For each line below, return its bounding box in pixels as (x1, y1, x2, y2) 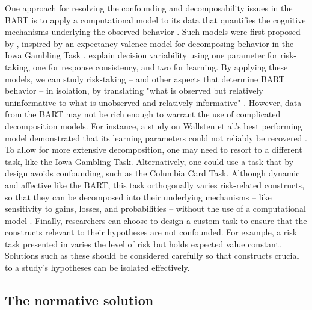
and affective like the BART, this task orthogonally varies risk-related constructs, (5, 178, 305, 191)
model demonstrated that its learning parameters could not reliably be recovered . (5, 131, 307, 144)
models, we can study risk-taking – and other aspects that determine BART (5, 72, 285, 85)
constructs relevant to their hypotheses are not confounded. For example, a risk (5, 226, 298, 238)
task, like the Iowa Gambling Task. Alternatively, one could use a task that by (5, 155, 293, 167)
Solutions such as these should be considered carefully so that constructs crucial (5, 249, 299, 262)
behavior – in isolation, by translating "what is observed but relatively (5, 84, 263, 97)
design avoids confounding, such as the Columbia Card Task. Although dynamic (5, 167, 300, 179)
